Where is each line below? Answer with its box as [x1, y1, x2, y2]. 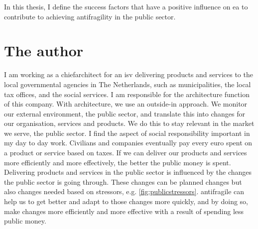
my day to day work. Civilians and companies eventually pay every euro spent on [4, 137, 253, 148]
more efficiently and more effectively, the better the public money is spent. [4, 157, 231, 167]
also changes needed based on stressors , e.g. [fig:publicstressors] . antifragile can [4, 186, 245, 197]
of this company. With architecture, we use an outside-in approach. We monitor [4, 99, 248, 109]
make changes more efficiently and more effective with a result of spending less [4, 206, 244, 216]
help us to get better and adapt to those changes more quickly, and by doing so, [4, 196, 248, 207]
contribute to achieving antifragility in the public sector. [4, 11, 176, 21]
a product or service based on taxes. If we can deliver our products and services [4, 147, 247, 158]
